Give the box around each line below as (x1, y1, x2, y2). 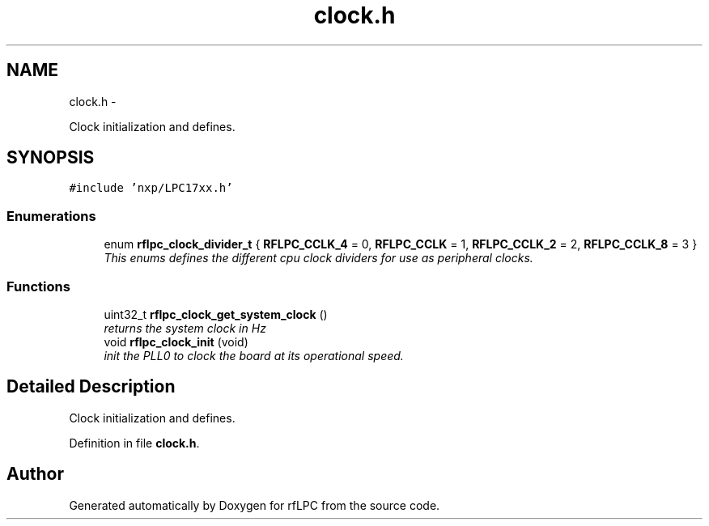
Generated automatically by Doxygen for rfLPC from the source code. (69, 498, 440, 512)
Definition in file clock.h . (69, 435, 200, 450)
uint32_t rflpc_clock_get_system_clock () (104, 307, 328, 321)
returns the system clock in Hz (104, 320, 266, 335)
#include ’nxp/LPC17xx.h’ (69, 181, 233, 195)
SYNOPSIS (6, 147, 95, 168)
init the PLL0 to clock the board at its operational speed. (104, 348, 404, 363)
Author (6, 464, 64, 485)
